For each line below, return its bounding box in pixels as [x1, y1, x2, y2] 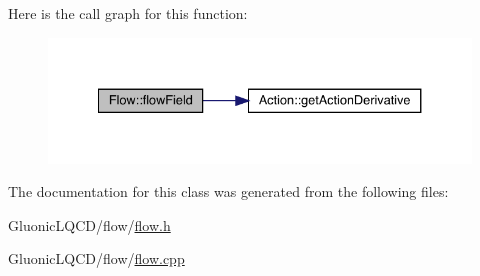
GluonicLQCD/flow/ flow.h [8, 214, 171, 235]
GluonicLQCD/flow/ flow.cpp [8, 248, 185, 269]
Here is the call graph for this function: [8, 3, 248, 23]
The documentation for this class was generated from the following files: [8, 181, 449, 202]
